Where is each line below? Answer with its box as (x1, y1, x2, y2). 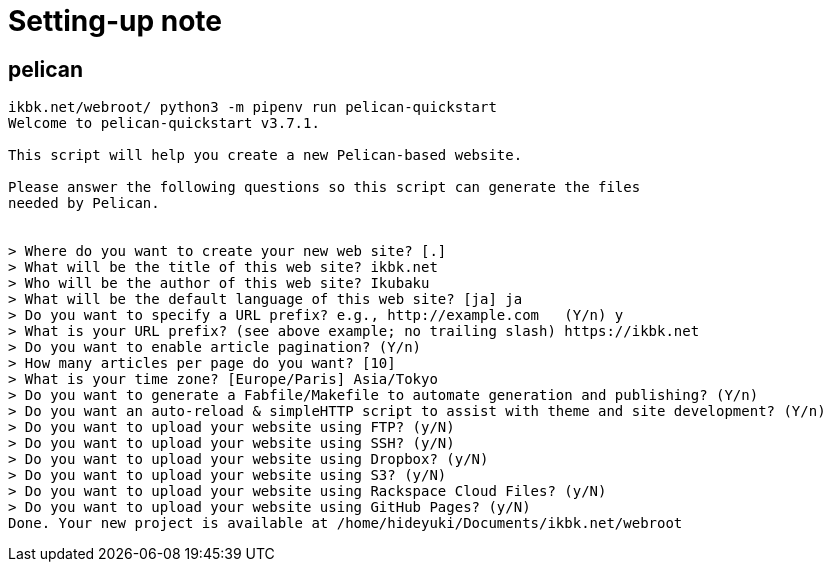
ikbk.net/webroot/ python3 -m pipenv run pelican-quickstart (8, 99, 497, 116)
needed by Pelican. (8, 195, 160, 212)
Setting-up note (8, 4, 223, 38)
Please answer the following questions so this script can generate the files (8, 179, 641, 196)
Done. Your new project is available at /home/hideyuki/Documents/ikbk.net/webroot (8, 515, 683, 532)
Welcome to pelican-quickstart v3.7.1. (8, 115, 320, 132)
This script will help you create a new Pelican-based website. (8, 147, 523, 164)
